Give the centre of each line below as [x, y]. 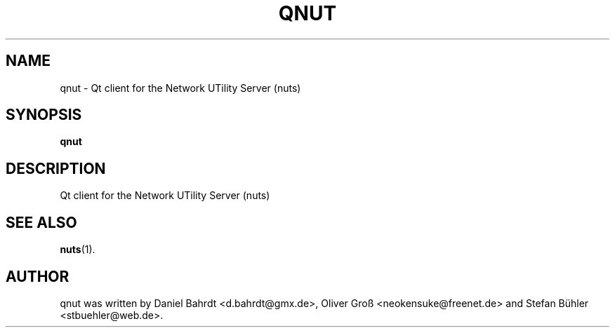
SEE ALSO [41, 222]
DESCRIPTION [56, 168]
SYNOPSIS [44, 115]
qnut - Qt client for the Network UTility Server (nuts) [180, 88]
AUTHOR [38, 276]
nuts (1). [78, 250]
